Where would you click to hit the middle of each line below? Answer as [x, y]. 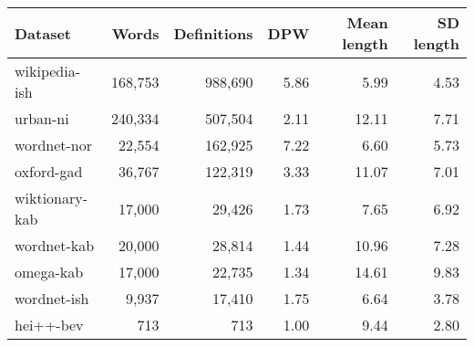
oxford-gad [49, 171]
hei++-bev [49, 325]
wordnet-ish [52, 298]
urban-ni [42, 118]
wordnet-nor [53, 145]
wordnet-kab [55, 245]
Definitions [213, 33]
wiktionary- [52, 198]
